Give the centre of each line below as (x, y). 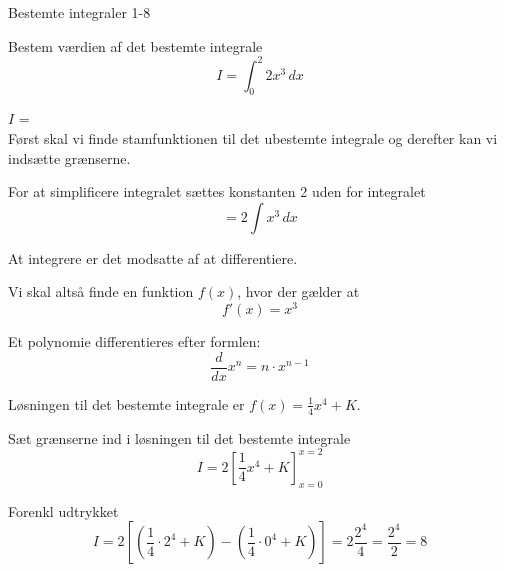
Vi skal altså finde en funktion (101, 291)
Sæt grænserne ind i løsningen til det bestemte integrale (179, 437)
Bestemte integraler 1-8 (79, 12)
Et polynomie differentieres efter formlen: (134, 341)
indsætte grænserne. (69, 157)
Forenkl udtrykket (63, 510)
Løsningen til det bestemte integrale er (126, 403)
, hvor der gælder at (298, 291)
